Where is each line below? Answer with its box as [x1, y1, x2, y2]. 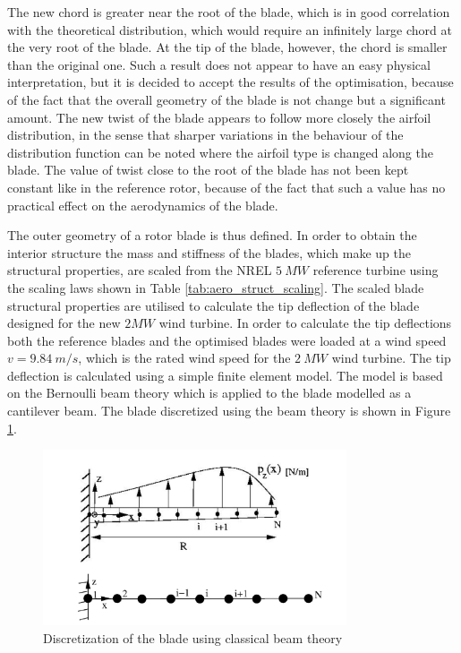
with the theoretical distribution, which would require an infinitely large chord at [7, 20, 452, 39]
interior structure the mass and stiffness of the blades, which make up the [7, 243, 411, 262]
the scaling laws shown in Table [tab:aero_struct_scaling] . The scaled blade [7, 278, 424, 296]
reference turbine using [312, 261, 439, 279]
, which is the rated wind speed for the [78, 348, 291, 367]
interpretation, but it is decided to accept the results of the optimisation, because [7, 73, 454, 91]
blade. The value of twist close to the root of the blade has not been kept [7, 160, 409, 179]
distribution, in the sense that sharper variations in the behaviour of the [7, 125, 404, 144]
